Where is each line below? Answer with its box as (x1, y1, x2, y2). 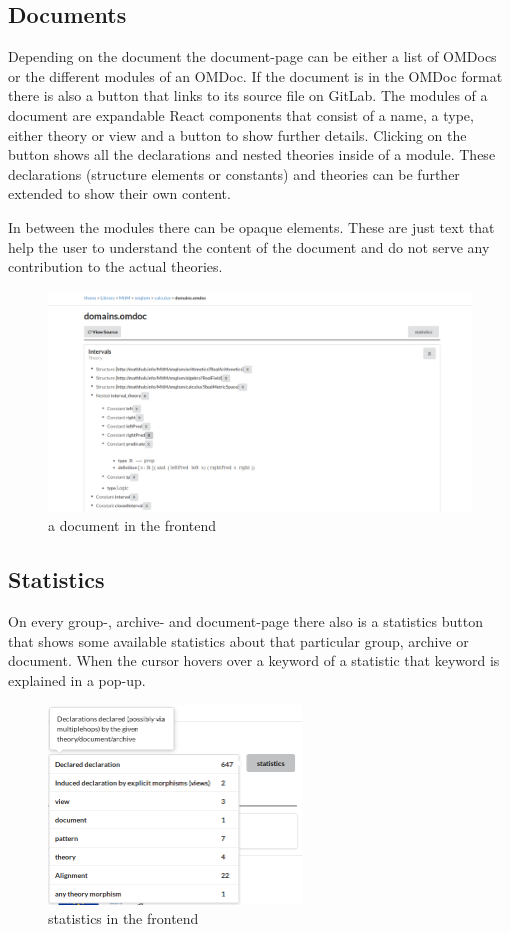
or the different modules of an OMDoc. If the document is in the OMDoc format (8, 65, 503, 86)
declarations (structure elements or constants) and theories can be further (8, 163, 460, 184)
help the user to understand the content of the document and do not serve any (8, 236, 490, 257)
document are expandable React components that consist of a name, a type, (8, 104, 474, 125)
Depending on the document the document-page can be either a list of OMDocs (8, 46, 497, 67)
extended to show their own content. (8, 183, 231, 204)
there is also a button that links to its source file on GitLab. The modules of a (8, 85, 488, 106)
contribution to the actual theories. (8, 256, 223, 277)
